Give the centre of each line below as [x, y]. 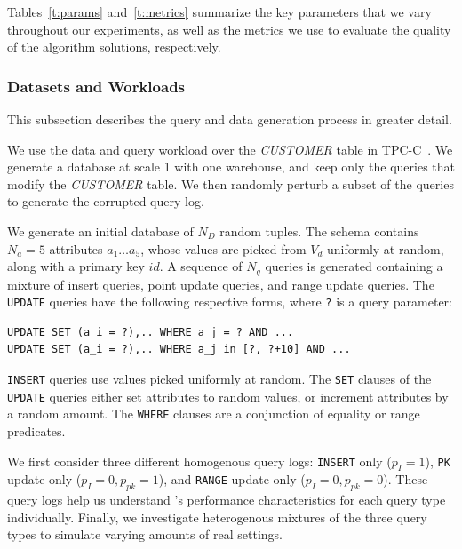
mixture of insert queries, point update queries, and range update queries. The [221, 284]
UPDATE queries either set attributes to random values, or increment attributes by [228, 396]
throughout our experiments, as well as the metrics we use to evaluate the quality [229, 29]
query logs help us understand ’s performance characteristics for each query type [227, 500]
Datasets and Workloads [96, 86]
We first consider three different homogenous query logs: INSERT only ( [199, 461]
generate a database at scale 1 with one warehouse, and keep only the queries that [231, 167]
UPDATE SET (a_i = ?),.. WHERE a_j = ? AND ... [151, 332]
